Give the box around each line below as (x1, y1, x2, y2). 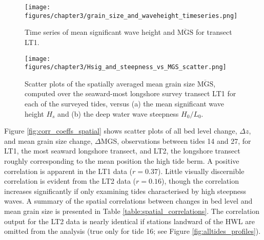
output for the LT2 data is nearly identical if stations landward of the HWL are (4, 215, 255, 226)
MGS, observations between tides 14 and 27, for (100, 135, 251, 146)
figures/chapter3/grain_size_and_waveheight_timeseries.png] (25, 12, 238, 19)
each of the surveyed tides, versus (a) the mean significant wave (25, 98, 224, 108)
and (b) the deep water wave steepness (57, 108, 179, 119)
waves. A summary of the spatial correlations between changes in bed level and (4, 195, 253, 206)
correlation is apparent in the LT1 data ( (4, 165, 133, 176)
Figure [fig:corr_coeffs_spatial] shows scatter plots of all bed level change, (4, 125, 237, 136)
